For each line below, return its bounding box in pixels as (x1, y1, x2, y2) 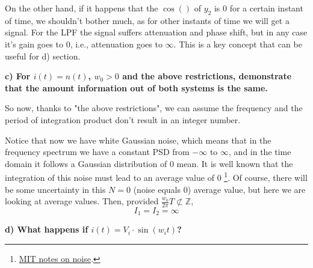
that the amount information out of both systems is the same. (5, 81, 268, 94)
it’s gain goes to (5, 37, 63, 50)
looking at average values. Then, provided (5, 195, 159, 207)
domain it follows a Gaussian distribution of (5, 157, 167, 169)
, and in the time (229, 145, 291, 158)
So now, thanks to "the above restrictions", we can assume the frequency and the (5, 102, 303, 114)
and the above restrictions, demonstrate (122, 70, 292, 82)
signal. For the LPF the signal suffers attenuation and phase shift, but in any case (5, 26, 308, 38)
